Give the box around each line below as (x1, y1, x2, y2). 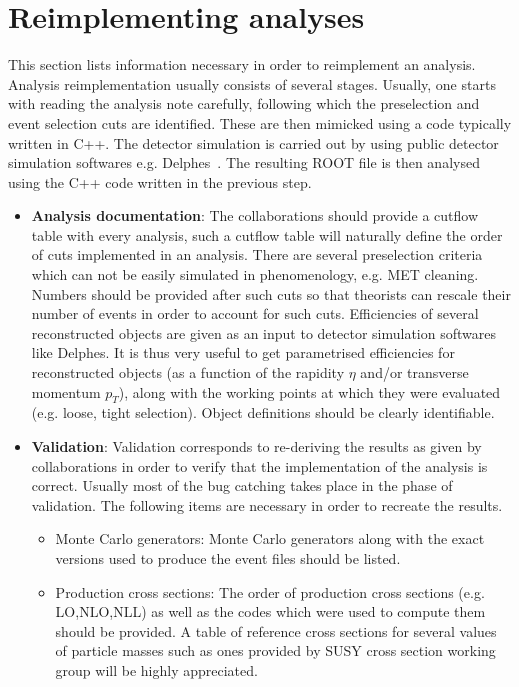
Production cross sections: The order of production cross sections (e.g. (55, 581, 485, 602)
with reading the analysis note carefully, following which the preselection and (8, 93, 480, 114)
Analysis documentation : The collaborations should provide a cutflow (31, 205, 479, 226)
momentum (31, 381, 101, 402)
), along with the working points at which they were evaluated (118, 381, 501, 402)
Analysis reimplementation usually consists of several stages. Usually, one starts (8, 73, 496, 94)
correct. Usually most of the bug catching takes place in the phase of (31, 475, 453, 496)
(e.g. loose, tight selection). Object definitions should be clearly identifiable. (31, 402, 495, 423)
